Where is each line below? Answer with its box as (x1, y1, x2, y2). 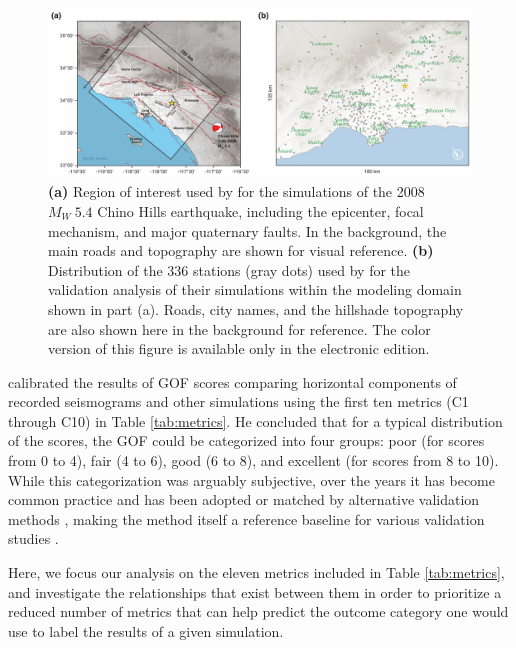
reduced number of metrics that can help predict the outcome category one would (8, 601, 509, 622)
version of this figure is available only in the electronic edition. (48, 338, 430, 359)
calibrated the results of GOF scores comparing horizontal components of (8, 371, 457, 392)
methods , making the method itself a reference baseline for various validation (8, 508, 485, 529)
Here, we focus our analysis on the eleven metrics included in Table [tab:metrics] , (8, 562, 505, 583)
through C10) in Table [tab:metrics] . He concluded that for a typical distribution (8, 410, 503, 431)
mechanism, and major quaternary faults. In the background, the (48, 220, 447, 241)
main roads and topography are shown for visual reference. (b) (48, 240, 434, 261)
